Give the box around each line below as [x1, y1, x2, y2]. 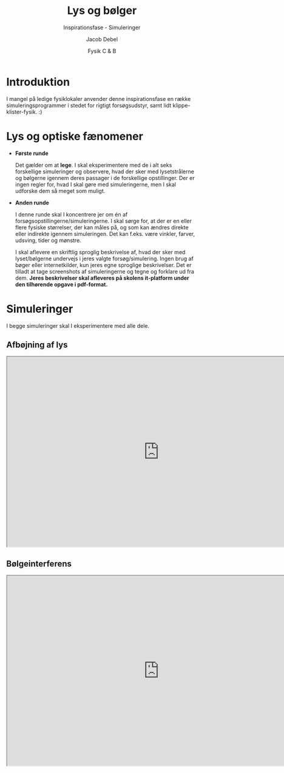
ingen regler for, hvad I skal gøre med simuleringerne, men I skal [15, 181, 176, 188]
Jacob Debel [86, 35, 118, 43]
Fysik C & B [87, 47, 117, 55]
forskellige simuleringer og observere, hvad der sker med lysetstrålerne [15, 168, 194, 175]
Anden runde [15, 199, 50, 206]
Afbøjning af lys [6, 339, 68, 350]
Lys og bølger [67, 4, 137, 18]
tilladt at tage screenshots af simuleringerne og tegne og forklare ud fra [15, 268, 194, 275]
